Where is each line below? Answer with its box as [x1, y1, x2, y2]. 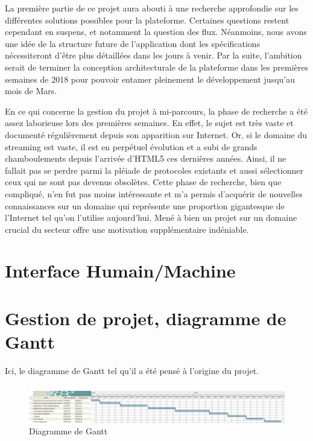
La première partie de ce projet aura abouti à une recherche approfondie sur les [5, 2, 299, 14]
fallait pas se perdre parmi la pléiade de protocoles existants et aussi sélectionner [5, 163, 304, 176]
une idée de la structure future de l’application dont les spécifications [5, 37, 261, 49]
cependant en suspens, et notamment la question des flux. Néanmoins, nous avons [5, 25, 307, 38]
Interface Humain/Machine [5, 258, 236, 283]
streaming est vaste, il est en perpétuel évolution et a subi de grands [5, 140, 258, 153]
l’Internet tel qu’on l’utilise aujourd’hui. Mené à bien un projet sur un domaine [5, 211, 297, 224]
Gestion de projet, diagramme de [5, 305, 286, 330]
